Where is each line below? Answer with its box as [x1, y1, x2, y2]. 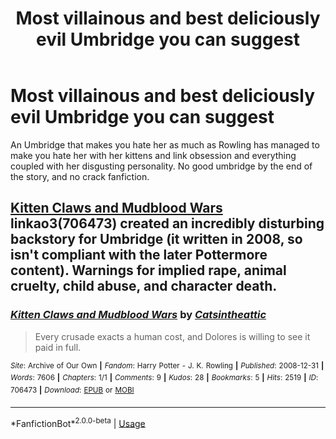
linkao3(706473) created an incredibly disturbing [10, 215, 325, 232]
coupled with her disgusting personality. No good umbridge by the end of [10, 160, 313, 172]
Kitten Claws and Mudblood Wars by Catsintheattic [10, 308, 267, 322]
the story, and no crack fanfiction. [10, 170, 150, 182]
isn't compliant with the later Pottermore [10, 247, 268, 264]
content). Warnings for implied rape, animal [10, 262, 287, 279]
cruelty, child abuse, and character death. [10, 278, 278, 295]
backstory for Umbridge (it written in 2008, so [10, 231, 303, 248]
